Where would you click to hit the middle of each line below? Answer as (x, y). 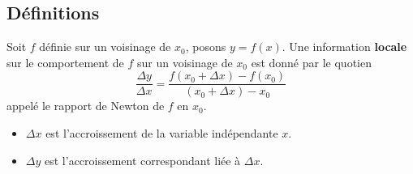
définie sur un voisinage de (105, 47)
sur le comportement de (65, 62)
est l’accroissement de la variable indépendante (162, 133)
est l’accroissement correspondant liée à (143, 160)
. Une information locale (344, 47)
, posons (206, 47)
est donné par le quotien (311, 62)
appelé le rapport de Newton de (86, 106)
